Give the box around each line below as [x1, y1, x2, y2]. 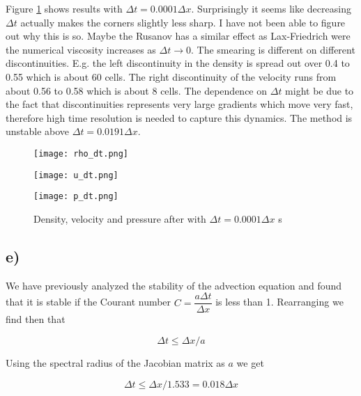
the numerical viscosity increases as [6, 42, 156, 56]
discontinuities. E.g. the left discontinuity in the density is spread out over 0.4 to [6, 56, 350, 70]
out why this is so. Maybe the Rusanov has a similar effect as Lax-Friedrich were [6, 29, 351, 43]
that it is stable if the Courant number [6, 294, 171, 309]
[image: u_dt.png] [33, 170, 118, 180]
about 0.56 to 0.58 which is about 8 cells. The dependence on [6, 83, 268, 97]
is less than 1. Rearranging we [215, 294, 344, 309]
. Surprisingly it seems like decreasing [191, 1, 351, 15]
